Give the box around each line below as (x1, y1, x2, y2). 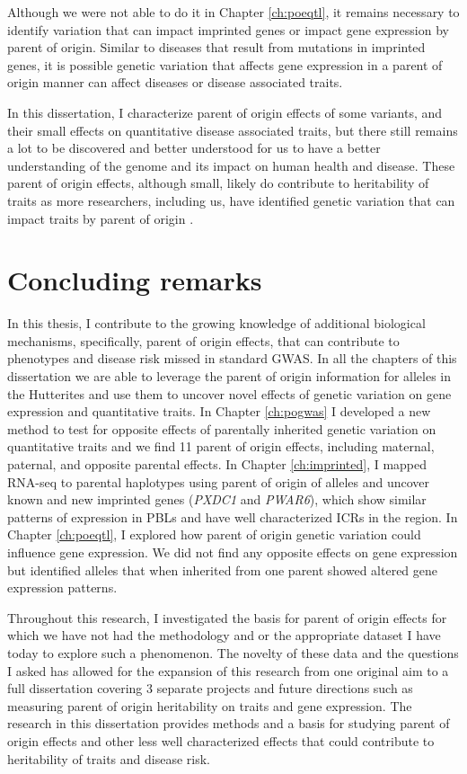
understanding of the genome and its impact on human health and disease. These (7, 156, 455, 174)
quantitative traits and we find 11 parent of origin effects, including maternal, (7, 437, 435, 456)
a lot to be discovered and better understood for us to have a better (7, 138, 381, 157)
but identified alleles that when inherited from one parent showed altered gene (7, 560, 438, 579)
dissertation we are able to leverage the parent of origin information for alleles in (7, 367, 452, 386)
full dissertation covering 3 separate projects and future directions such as (7, 679, 413, 698)
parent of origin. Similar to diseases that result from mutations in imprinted (7, 38, 426, 57)
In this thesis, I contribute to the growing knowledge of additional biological (7, 314, 426, 333)
